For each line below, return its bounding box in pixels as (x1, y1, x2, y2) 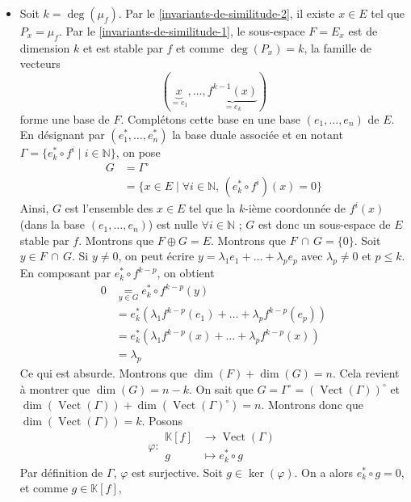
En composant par (19, 264, 111, 281)
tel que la (189, 200, 236, 217)
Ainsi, (19, 200, 49, 217)
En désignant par (19, 126, 105, 143)
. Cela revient (333, 365, 400, 382)
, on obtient (157, 264, 215, 281)
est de (348, 23, 378, 39)
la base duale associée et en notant (172, 126, 343, 143)
